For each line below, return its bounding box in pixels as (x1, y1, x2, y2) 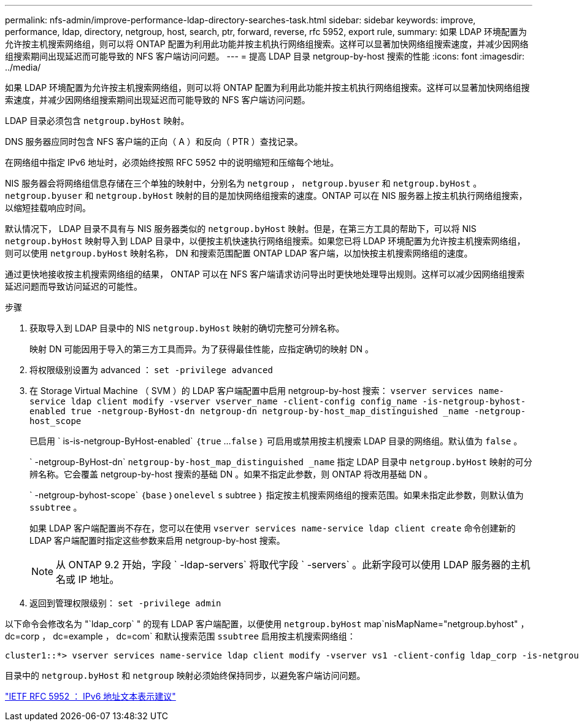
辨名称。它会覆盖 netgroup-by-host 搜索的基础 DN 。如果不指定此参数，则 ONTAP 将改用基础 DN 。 (29, 469, 433, 479)
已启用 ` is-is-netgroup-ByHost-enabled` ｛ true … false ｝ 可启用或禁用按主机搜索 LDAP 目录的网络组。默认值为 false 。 (29, 436, 523, 446)
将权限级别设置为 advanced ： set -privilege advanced (29, 365, 273, 375)
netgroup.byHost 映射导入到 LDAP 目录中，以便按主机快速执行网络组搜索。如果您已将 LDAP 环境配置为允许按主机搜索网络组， (5, 236, 526, 246)
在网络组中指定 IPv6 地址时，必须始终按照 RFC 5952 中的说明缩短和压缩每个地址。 (5, 157, 339, 168)
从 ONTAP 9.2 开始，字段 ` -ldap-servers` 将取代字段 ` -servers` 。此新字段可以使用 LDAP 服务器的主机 (56, 558, 531, 571)
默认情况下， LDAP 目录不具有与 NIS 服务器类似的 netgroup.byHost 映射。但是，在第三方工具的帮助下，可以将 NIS (5, 223, 477, 234)
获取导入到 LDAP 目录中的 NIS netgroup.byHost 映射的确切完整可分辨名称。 (29, 323, 345, 333)
